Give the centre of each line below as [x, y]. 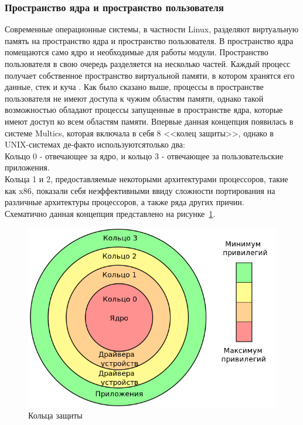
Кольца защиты [55, 415]
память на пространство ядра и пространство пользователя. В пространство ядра [149, 40]
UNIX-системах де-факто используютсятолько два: [95, 144]
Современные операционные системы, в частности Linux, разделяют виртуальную [152, 29]
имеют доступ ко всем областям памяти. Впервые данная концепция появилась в [149, 121]
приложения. [27, 167]
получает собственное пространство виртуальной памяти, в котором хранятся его [150, 75]
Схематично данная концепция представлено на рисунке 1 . [110, 213]
